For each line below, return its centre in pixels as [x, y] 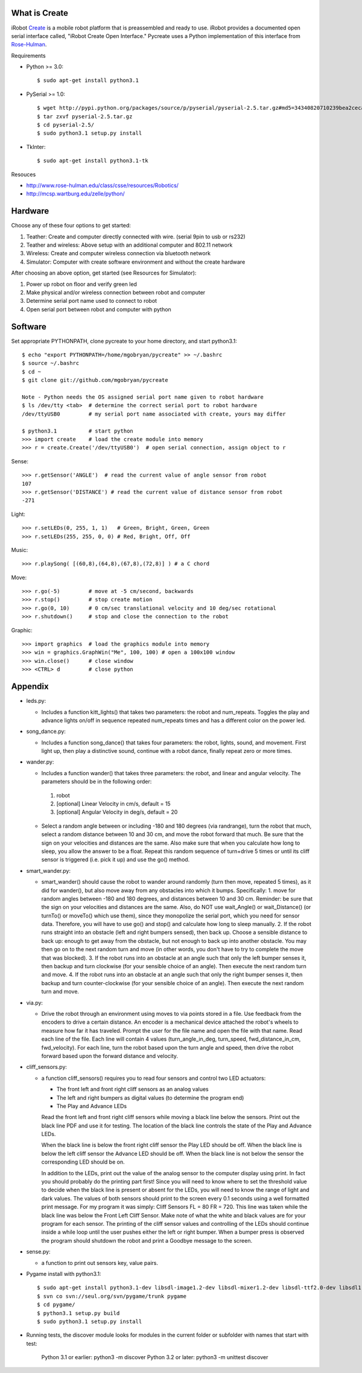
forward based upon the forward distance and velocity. [110, 1056]
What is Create [40, 13]
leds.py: [36, 701]
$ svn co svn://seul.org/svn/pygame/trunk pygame [112, 1296]
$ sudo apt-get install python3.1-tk [93, 161]
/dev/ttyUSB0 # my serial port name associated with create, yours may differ [154, 414]
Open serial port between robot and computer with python [99, 309]
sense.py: [38, 1252]
